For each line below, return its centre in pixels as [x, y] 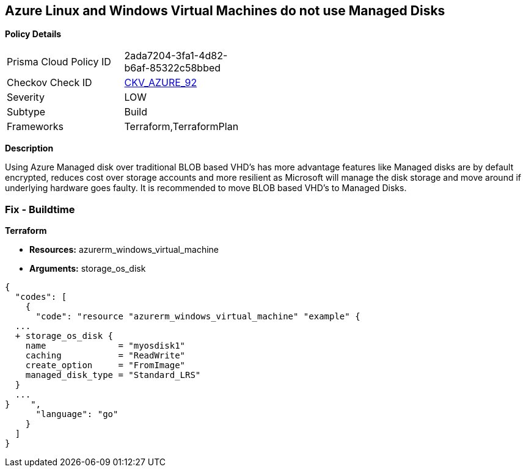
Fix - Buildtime [40, 209]
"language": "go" [77, 414]
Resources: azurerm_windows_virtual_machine [124, 250]
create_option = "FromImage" [105, 365]
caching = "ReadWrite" [105, 356]
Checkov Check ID [49, 83]
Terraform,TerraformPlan [181, 127]
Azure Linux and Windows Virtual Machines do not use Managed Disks [225, 11]
